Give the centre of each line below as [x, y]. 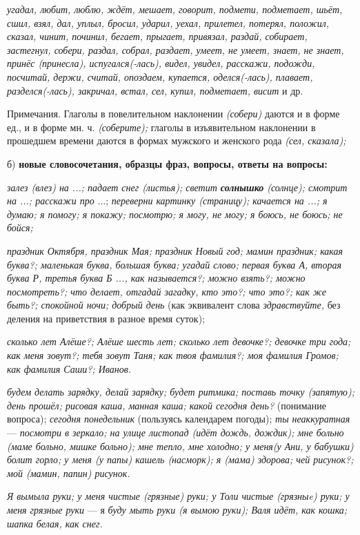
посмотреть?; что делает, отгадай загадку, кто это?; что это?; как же [167, 291]
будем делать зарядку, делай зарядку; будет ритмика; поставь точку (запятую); [181, 392]
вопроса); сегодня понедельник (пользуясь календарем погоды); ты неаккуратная [179, 419]
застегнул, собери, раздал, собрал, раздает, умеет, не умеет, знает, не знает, [176, 49]
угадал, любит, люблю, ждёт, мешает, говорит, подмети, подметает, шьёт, [175, 9]
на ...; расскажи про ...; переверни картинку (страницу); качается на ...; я [167, 201]
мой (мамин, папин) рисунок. [69, 473]
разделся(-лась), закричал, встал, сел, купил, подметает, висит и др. [155, 90]
